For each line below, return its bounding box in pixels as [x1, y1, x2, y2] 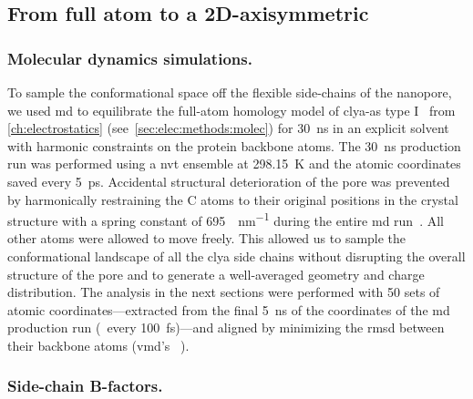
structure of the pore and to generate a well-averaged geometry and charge [7, 264, 425, 283]
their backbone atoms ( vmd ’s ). [7, 335, 190, 354]
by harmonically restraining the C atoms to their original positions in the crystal [7, 189, 458, 209]
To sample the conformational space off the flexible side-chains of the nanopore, [7, 83, 452, 101]
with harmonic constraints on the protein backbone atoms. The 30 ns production [7, 136, 461, 155]
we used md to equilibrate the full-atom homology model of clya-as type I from [7, 100, 456, 119]
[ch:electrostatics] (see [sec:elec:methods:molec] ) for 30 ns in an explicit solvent [7, 118, 449, 138]
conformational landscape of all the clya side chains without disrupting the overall [7, 247, 466, 265]
